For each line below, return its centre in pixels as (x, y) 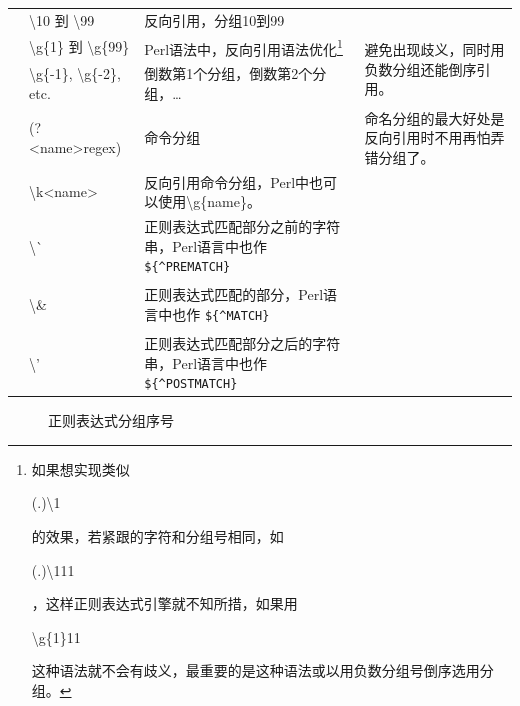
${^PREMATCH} (187, 267)
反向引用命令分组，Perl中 (227, 181)
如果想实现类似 (80, 468)
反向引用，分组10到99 (214, 19)
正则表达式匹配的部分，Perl (234, 294)
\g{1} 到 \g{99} (79, 46)
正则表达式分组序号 (111, 420)
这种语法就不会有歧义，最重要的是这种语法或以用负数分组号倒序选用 (255, 670)
